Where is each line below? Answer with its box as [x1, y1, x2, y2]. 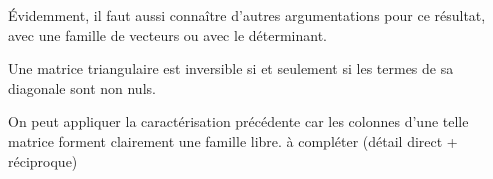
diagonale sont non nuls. [8, 77, 156, 98]
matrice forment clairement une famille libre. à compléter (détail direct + [8, 130, 458, 151]
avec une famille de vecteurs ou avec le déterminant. [8, 24, 327, 45]
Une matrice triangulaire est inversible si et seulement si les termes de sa [8, 58, 454, 79]
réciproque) [8, 150, 78, 171]
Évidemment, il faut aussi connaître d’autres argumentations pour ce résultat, [8, 5, 486, 25]
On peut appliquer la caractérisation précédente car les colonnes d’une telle [8, 111, 469, 132]
